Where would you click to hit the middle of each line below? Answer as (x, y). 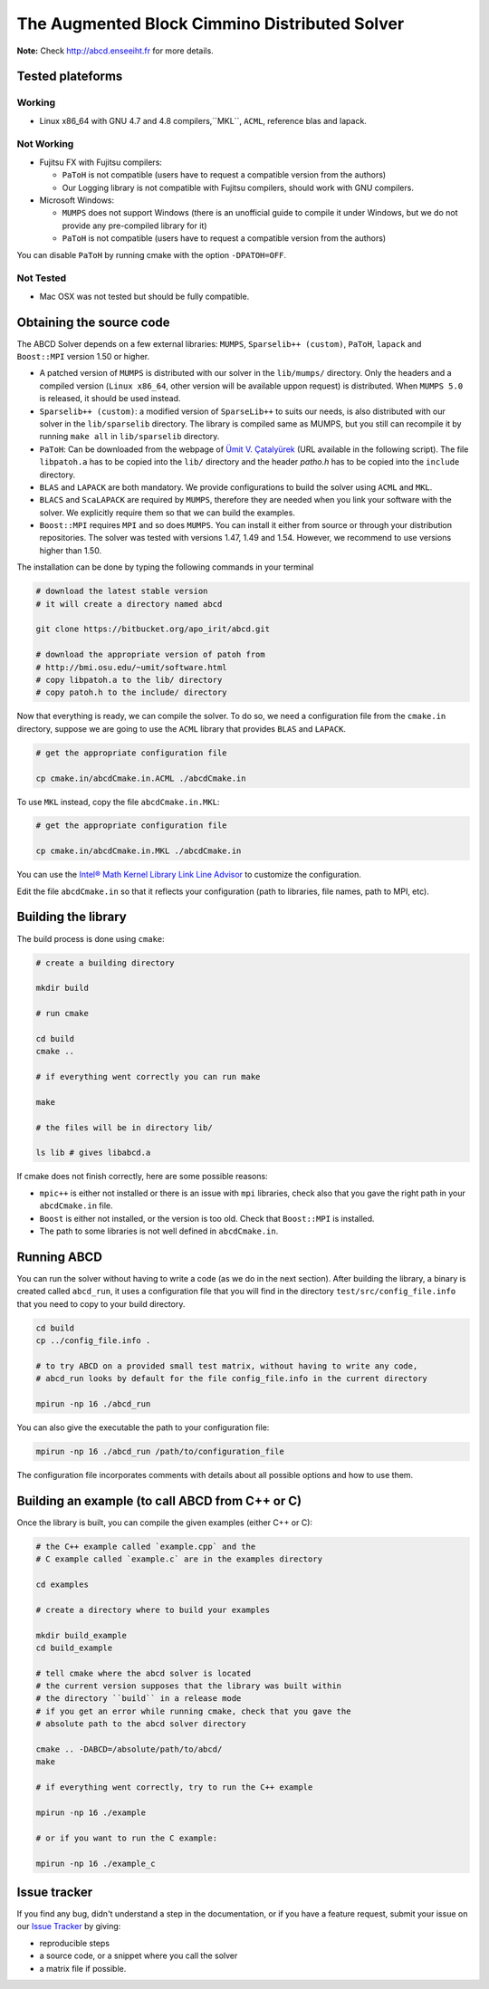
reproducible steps (75, 1943)
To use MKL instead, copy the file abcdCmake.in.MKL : (118, 802)
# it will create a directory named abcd (129, 604)
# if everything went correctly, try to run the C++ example (174, 1787)
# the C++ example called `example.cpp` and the (146, 1546)
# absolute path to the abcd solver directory (141, 1724)
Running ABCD (60, 1257)
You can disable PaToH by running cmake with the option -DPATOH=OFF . (152, 255)
